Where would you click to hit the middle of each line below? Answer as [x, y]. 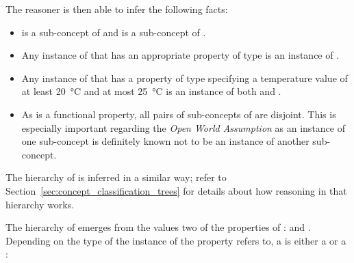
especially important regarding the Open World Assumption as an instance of [183, 127]
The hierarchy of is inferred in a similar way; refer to [116, 177]
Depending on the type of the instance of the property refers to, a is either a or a [176, 240]
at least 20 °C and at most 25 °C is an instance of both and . [151, 91]
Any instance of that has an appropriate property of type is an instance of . [180, 55]
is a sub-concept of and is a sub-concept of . [114, 32]
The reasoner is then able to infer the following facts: [117, 9]
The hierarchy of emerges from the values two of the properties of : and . [158, 227]
